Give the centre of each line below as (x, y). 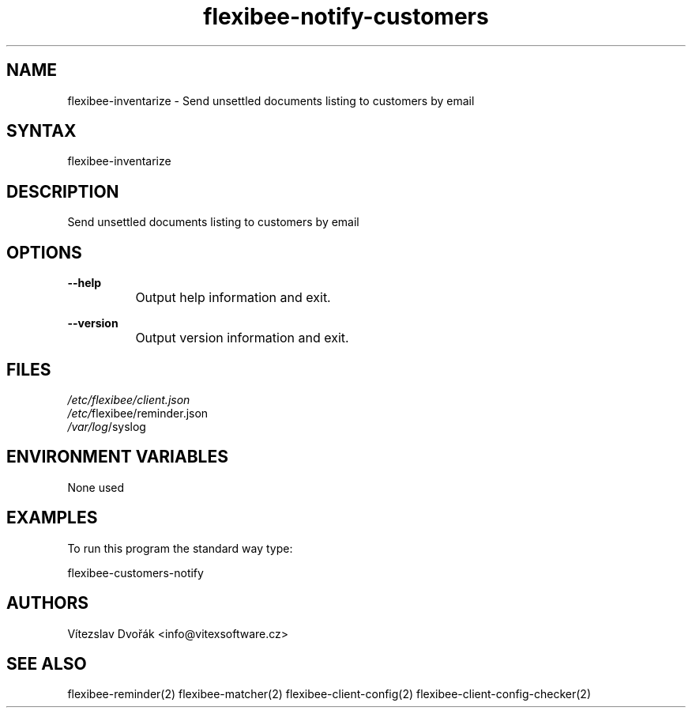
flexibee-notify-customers (346, 17)
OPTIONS (44, 252)
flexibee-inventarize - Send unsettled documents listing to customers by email (271, 100)
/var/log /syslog (107, 426)
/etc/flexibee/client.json (129, 399)
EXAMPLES (52, 518)
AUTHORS (48, 603)
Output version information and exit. (242, 338)
